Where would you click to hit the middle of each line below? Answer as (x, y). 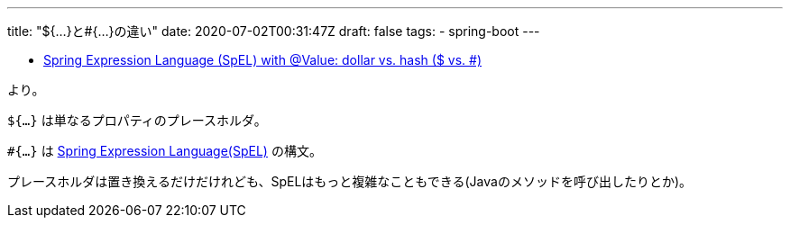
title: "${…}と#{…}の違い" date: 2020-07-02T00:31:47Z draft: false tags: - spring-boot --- (274, 31)
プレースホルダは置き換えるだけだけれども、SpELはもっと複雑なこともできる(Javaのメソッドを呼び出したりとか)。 (350, 181)
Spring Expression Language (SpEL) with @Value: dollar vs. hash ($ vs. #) (263, 60)
